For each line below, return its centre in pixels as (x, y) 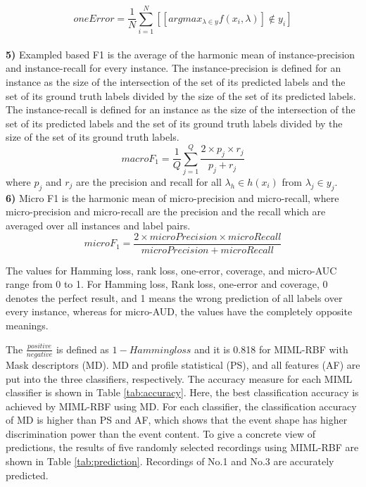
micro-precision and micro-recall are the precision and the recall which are (166, 211)
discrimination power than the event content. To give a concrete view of (160, 433)
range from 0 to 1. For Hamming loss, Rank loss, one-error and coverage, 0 (167, 284)
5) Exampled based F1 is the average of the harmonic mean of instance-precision (181, 54)
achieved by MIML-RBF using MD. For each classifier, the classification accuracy (181, 406)
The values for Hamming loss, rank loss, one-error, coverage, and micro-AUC (171, 270)
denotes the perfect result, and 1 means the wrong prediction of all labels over (174, 297)
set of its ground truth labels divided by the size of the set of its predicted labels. (181, 95)
